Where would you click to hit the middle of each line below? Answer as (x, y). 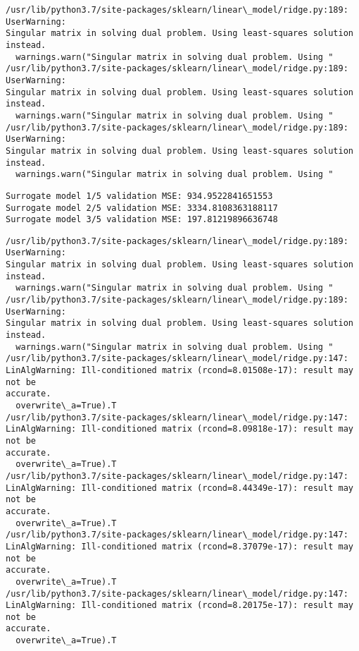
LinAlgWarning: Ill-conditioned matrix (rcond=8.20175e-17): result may (179, 606)
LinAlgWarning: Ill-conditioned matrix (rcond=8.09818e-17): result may (179, 429)
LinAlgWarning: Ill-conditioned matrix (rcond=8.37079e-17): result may (179, 546)
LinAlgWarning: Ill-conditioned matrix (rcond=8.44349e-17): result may (179, 488)
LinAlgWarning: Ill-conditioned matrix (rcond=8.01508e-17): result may (179, 371)
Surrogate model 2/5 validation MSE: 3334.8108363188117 (142, 208)
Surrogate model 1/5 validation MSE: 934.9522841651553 (139, 196)
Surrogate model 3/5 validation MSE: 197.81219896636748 (142, 220)
